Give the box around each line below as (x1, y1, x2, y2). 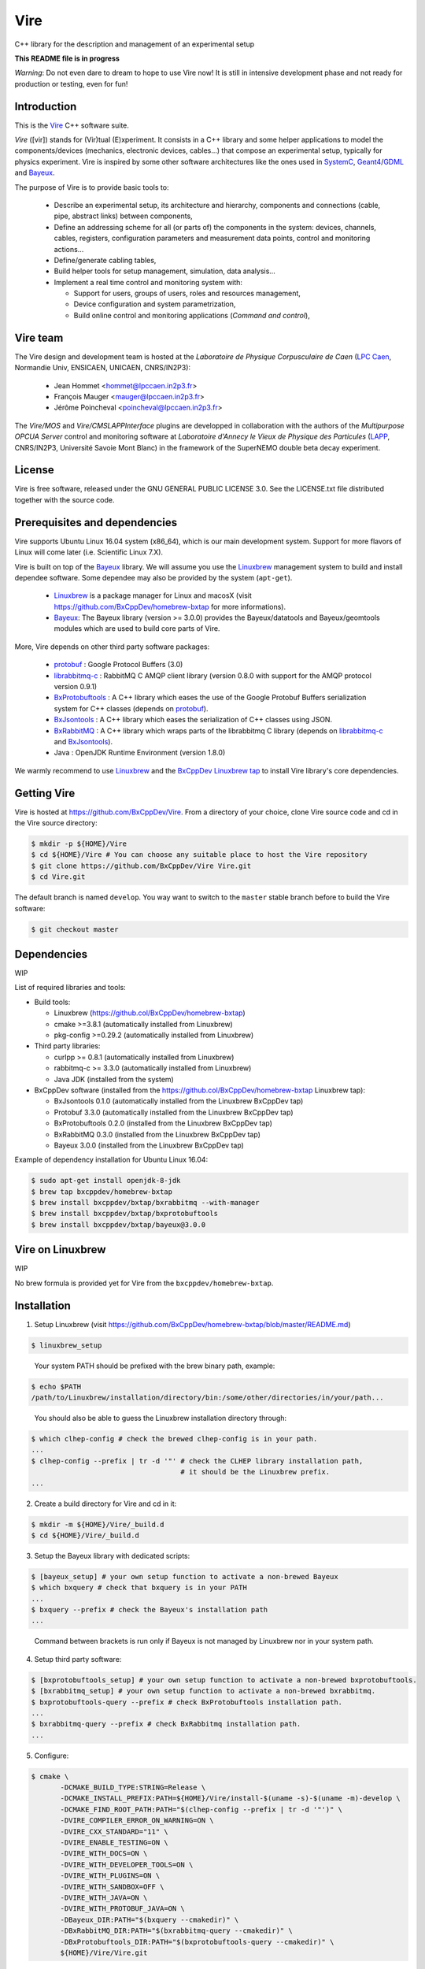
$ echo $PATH (31, 1382, 82, 1391)
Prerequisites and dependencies (14, 516, 178, 529)
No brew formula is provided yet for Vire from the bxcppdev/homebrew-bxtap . (14, 1278, 274, 1288)
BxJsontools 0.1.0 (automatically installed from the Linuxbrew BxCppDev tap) (54, 1096, 304, 1106)
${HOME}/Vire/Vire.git (60, 1948, 148, 1957)
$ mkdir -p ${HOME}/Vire (31, 840, 128, 848)
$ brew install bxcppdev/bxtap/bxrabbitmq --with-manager (31, 1198, 260, 1207)
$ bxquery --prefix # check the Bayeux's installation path (31, 1605, 268, 1615)
